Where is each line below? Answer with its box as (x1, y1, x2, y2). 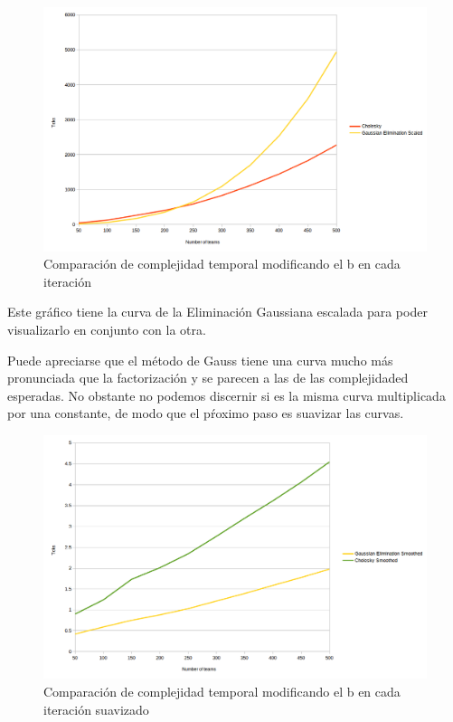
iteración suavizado (43, 699, 149, 718)
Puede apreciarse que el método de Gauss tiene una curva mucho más (7, 350, 393, 369)
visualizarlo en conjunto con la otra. (7, 319, 206, 338)
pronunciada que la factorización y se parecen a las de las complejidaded (7, 368, 409, 387)
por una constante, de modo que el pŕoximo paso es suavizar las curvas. (7, 404, 404, 423)
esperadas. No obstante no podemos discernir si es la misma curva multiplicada (7, 385, 446, 404)
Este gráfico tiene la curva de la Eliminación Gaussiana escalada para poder (7, 302, 428, 321)
